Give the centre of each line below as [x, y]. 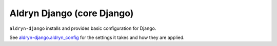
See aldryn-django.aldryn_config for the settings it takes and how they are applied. [97, 37]
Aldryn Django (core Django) [72, 13]
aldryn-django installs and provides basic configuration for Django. [83, 28]
